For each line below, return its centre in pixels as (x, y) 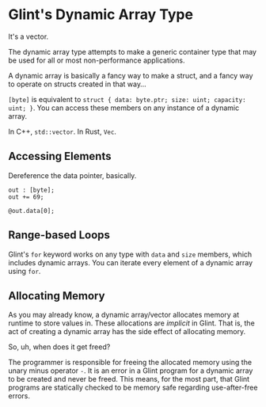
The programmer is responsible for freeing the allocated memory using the (130, 363)
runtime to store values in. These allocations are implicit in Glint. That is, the (131, 323)
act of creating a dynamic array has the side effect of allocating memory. (127, 332)
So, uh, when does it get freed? (59, 347)
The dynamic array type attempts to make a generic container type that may (133, 51)
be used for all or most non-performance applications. (97, 60)
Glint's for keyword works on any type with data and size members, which (130, 254)
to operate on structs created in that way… (77, 84)
